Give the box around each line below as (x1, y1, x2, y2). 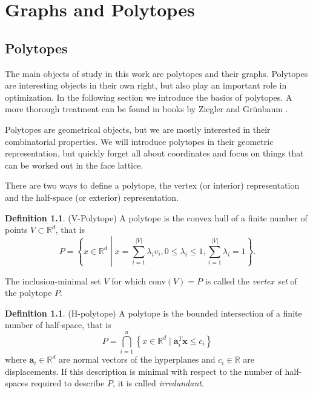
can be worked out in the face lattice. (5, 158, 143, 171)
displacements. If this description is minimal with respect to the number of (5, 364, 282, 377)
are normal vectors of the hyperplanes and (59, 353, 216, 366)
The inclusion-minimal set (5, 274, 101, 287)
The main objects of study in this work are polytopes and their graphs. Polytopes (5, 67, 308, 79)
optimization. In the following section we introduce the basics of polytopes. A (5, 90, 292, 103)
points (5, 223, 28, 236)
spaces (5, 377, 28, 389)
